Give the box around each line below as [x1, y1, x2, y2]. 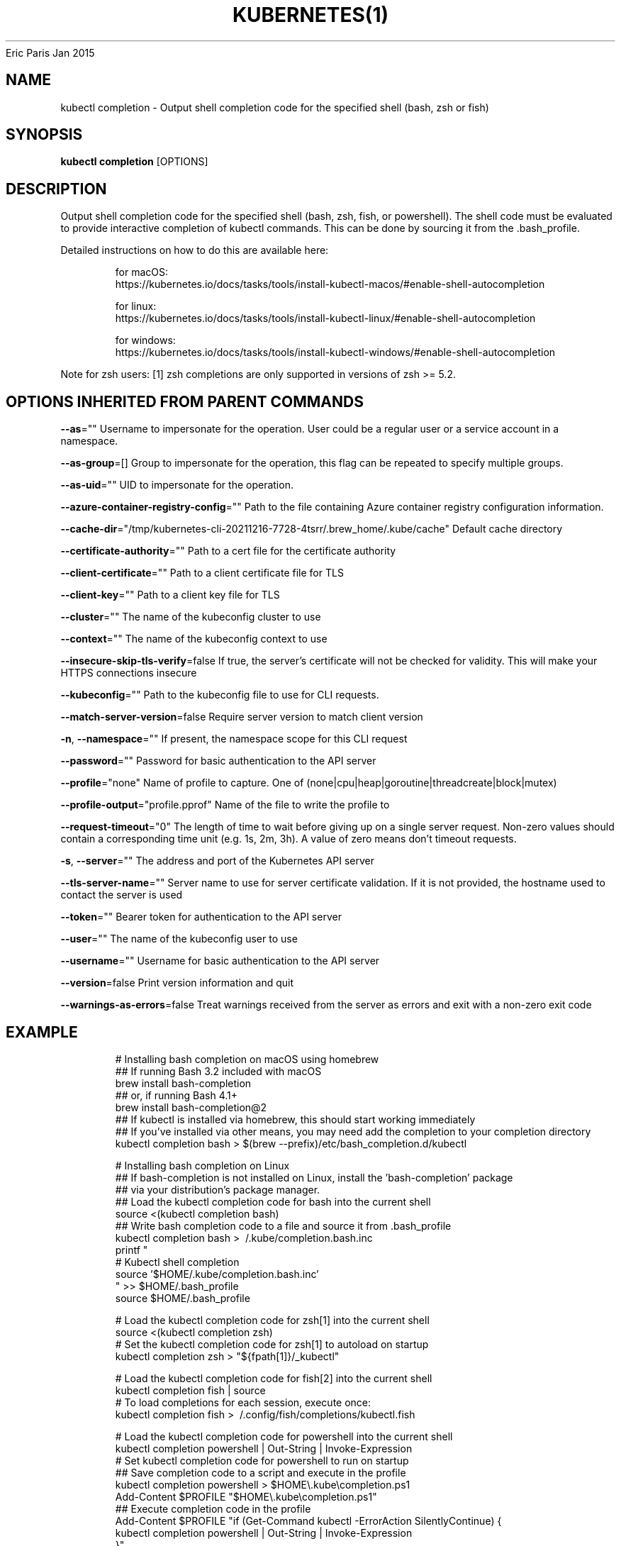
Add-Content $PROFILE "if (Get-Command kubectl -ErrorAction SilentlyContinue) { [115, 1514, 502, 1527]
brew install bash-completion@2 [115, 1101, 267, 1113]
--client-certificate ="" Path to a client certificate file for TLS [60, 567, 344, 579]
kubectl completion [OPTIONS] [60, 155, 208, 168]
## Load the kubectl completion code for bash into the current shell [115, 1195, 431, 1208]
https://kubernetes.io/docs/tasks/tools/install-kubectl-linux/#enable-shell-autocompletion [115, 312, 536, 325]
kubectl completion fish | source [115, 1384, 266, 1396]
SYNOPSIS [6, 126, 83, 144]
